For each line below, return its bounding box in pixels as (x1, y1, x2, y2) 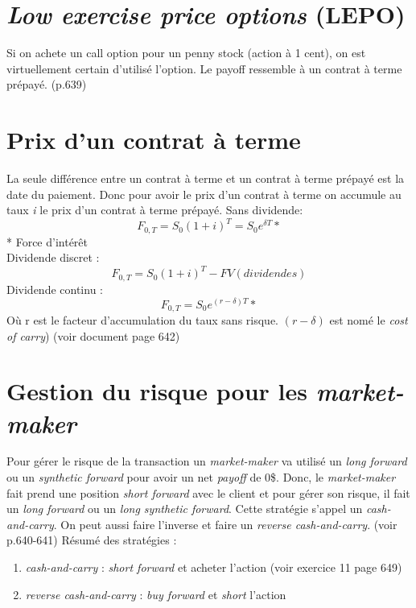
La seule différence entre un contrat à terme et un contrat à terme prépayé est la (6, 170, 405, 187)
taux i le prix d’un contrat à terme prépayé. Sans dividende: (6, 201, 303, 218)
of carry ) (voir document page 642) (6, 327, 180, 344)
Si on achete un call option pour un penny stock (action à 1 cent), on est (6, 44, 366, 61)
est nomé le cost (329, 311, 408, 328)
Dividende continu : (6, 280, 103, 297)
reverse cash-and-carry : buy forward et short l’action (25, 585, 286, 602)
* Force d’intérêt (6, 233, 88, 250)
